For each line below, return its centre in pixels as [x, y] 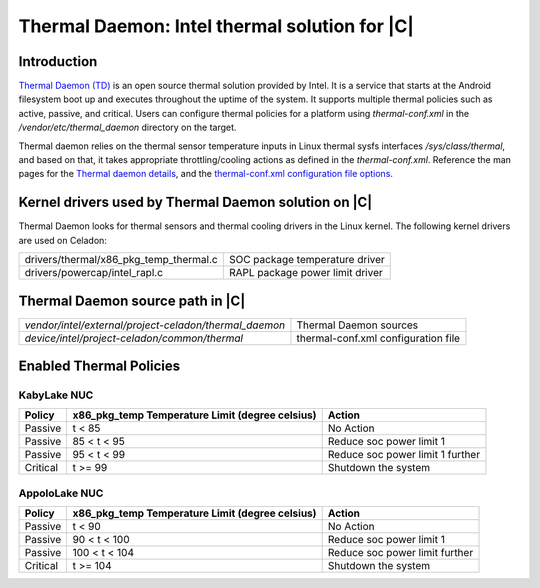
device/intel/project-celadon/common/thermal [134, 338]
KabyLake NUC [56, 395]
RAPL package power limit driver [306, 273]
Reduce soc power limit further [400, 553]
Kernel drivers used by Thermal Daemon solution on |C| [195, 202]
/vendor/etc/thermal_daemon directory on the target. [127, 127]
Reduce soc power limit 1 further [403, 455]
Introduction [58, 61]
